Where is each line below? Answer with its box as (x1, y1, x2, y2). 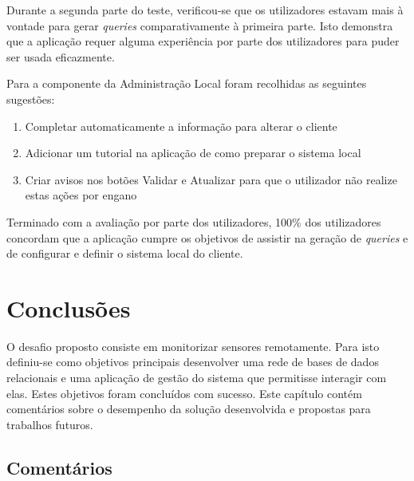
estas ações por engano (25, 187, 137, 203)
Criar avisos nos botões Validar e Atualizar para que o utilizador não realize (25, 171, 397, 187)
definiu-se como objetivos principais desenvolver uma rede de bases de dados (6, 353, 379, 370)
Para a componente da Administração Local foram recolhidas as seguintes (6, 75, 367, 92)
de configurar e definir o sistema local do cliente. (6, 245, 243, 262)
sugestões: (6, 90, 55, 107)
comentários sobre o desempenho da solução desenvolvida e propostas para (6, 400, 371, 417)
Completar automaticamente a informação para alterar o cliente (25, 117, 337, 134)
